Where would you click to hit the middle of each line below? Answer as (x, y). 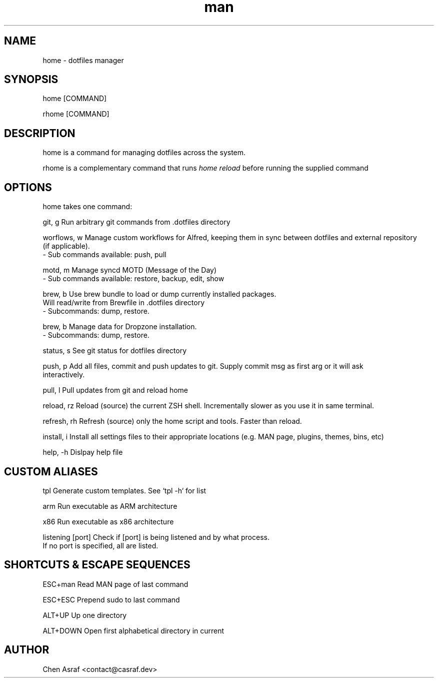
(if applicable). (66, 246)
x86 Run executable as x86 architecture (108, 521)
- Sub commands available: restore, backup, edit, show (133, 279)
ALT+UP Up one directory (85, 615)
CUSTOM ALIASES (51, 471)
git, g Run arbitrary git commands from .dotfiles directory (136, 222)
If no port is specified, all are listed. (100, 545)
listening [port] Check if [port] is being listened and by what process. (156, 537)
